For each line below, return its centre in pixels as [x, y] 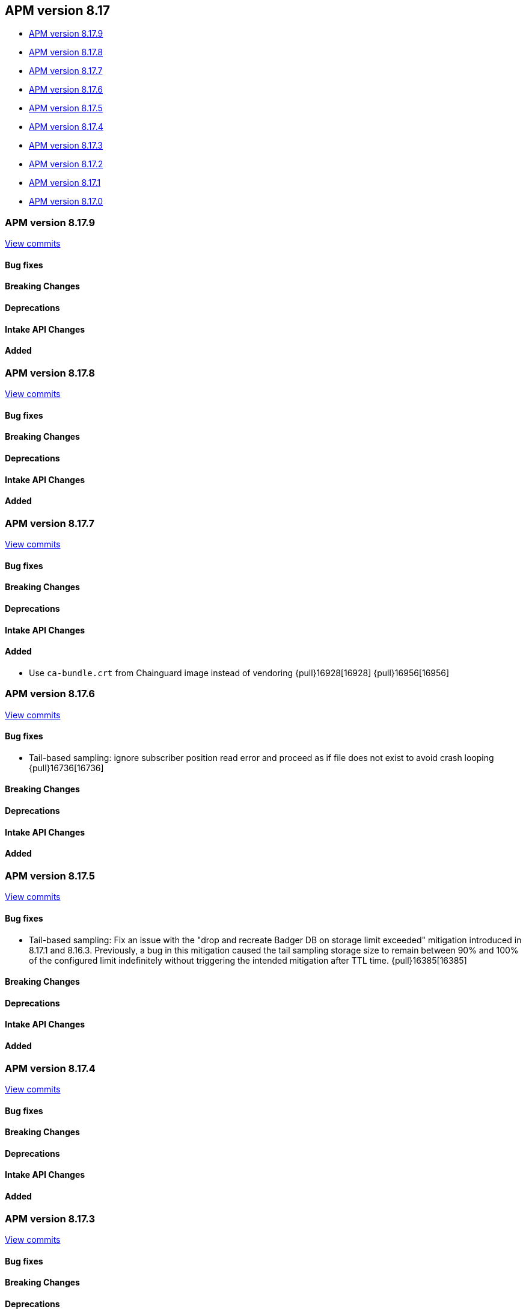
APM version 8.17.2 [66, 164]
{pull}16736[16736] [66, 768]
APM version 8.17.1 [65, 183]
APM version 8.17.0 [66, 202]
